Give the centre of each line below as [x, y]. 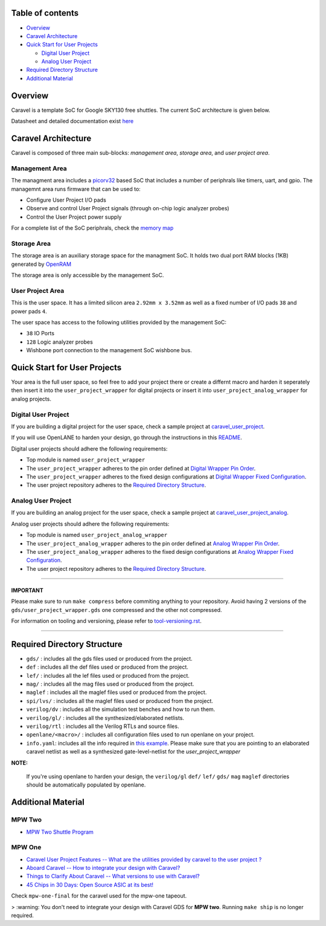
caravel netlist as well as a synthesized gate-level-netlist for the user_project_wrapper [133, 751]
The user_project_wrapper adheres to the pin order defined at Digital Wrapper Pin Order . [141, 468]
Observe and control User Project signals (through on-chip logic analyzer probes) [128, 208]
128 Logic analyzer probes [59, 342]
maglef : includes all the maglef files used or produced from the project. [117, 692]
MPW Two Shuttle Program [60, 832]
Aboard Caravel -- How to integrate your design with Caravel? [103, 868]
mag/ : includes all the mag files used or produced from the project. [110, 684]
